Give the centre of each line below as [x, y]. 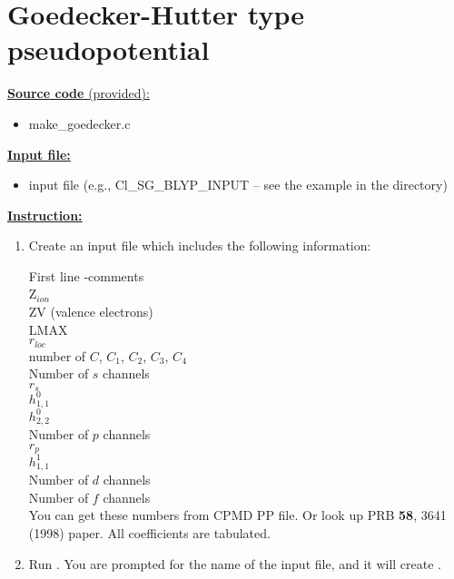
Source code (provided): [79, 93]
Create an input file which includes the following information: [200, 245]
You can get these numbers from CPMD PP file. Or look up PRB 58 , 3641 [237, 515]
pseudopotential [109, 49]
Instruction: [45, 215]
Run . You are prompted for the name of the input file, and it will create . [235, 563]
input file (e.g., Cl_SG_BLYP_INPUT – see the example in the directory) [238, 185]
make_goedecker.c [79, 123]
